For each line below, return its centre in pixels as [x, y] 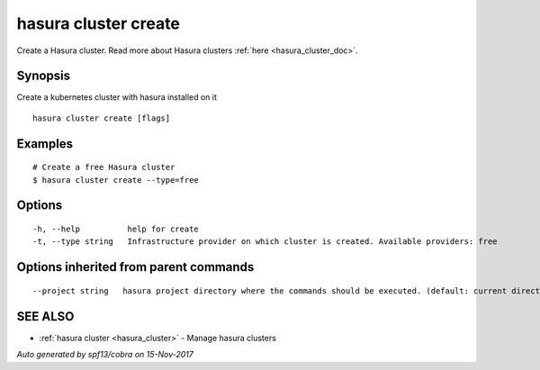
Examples [45, 144]
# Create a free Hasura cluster [104, 167]
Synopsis [44, 76]
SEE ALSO [45, 316]
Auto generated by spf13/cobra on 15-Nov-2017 [105, 355]
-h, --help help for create [116, 229]
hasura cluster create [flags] [102, 118]
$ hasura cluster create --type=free [116, 180]
